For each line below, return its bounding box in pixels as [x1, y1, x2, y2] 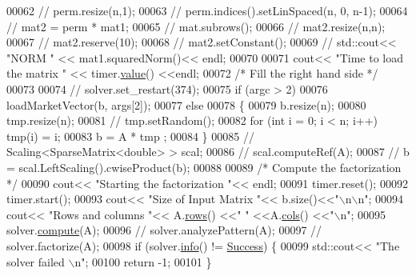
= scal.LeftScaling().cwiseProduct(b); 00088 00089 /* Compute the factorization [6, 158, 402, 175]
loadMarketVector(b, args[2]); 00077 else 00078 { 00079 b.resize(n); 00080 [6, 96, 366, 113]
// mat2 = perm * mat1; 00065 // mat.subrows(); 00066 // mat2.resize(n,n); [6, 18, 386, 34]
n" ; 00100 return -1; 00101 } [74, 253, 212, 270]
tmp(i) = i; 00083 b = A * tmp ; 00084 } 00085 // [6, 127, 254, 144]
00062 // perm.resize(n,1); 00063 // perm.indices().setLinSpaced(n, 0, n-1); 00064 [6, 2, 408, 18]
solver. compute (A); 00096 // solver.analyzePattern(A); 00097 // [6, 222, 322, 238]
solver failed [6, 253, 65, 270]
